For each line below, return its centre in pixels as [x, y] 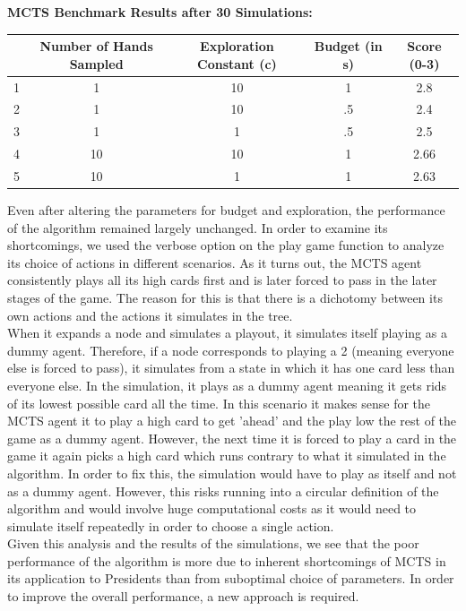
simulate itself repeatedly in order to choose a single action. [171, 525]
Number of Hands [96, 46]
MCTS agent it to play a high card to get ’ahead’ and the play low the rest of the [232, 421]
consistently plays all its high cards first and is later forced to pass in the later [222, 280]
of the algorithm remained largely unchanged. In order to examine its [198, 227]
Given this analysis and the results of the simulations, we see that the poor [213, 543]
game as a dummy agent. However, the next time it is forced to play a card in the [232, 438]
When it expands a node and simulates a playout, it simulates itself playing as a [227, 333]
